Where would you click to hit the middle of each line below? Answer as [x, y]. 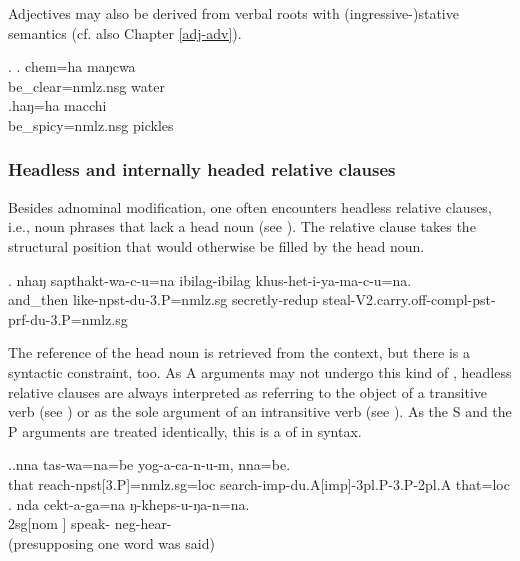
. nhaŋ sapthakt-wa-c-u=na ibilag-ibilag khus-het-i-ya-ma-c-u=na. [210, 279]
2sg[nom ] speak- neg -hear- [90, 523]
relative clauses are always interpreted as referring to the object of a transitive [247, 391]
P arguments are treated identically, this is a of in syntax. [185, 430]
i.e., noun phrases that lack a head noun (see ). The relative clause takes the [242, 226]
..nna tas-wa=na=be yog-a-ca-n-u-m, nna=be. [149, 464]
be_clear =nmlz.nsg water [86, 85]
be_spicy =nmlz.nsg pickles [91, 124]
